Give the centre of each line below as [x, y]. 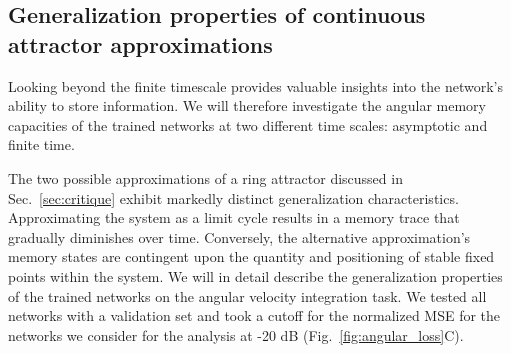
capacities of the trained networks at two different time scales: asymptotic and [248, 124]
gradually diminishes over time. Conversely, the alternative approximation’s [239, 236]
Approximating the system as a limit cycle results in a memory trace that [234, 217]
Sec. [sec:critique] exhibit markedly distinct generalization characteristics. [233, 197]
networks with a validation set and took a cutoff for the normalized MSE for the [254, 315]
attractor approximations [140, 43]
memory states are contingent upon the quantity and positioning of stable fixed [251, 256]
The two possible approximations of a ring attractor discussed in [205, 177]
